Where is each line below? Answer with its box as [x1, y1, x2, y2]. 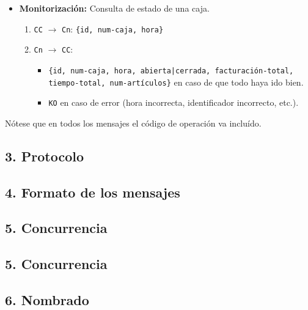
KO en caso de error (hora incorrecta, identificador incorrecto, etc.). [48, 96, 299, 109]
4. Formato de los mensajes [5, 182, 180, 201]
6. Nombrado [5, 290, 89, 309]
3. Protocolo [5, 146, 84, 165]
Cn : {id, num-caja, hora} [62, 22, 164, 35]
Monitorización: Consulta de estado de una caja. [19, 2, 210, 14]
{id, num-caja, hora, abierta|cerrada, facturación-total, [48, 66, 294, 75]
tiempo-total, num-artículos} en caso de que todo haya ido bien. [48, 75, 304, 88]
